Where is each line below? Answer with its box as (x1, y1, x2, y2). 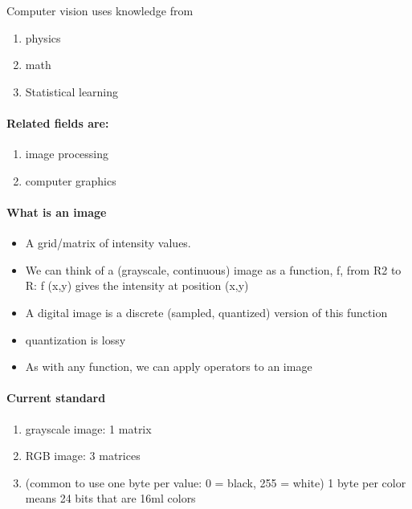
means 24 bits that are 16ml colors (25, 490, 196, 507)
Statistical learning (25, 83, 119, 100)
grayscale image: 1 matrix (25, 420, 152, 437)
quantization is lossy (25, 331, 126, 348)
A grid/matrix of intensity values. (25, 234, 191, 251)
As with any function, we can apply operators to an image (25, 358, 312, 375)
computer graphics (25, 172, 116, 189)
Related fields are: (6, 114, 109, 131)
